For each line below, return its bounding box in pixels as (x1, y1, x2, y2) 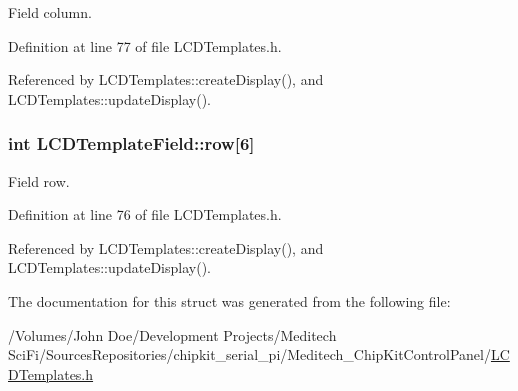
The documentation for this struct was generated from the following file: (8, 290, 451, 311)
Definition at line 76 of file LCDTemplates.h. (8, 204, 282, 225)
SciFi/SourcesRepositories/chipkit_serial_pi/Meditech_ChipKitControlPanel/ (8, 344, 491, 365)
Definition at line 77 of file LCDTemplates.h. (8, 35, 282, 56)
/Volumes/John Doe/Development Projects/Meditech (8, 324, 337, 345)
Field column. (8, 2, 92, 22)
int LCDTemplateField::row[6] (8, 131, 255, 156)
